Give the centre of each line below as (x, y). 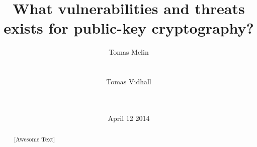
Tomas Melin (129, 52)
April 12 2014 (129, 118)
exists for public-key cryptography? (129, 28)
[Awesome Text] (34, 139)
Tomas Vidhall (129, 82)
